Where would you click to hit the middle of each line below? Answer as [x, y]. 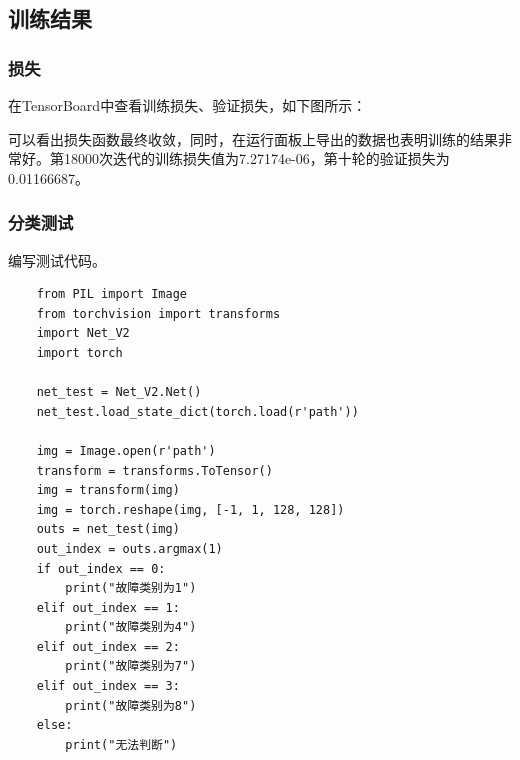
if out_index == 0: [101, 568]
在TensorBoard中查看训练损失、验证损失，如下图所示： [187, 105]
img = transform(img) [108, 490]
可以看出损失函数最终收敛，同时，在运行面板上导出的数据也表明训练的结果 [253, 138]
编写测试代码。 [57, 259]
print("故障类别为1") [131, 588]
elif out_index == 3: [108, 686]
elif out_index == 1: [108, 607]
